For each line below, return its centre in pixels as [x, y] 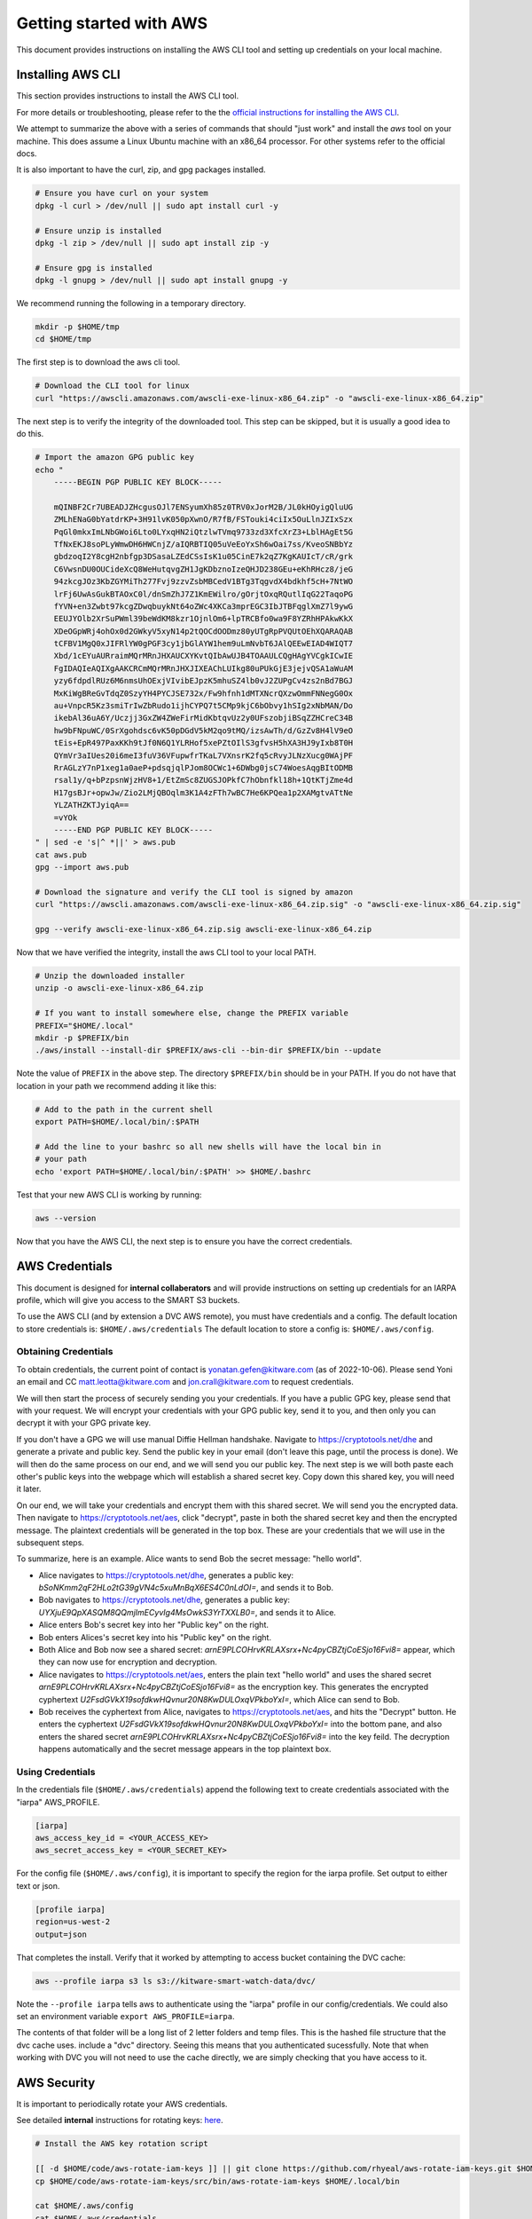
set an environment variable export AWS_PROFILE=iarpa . [125, 2016]
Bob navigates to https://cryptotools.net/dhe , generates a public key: [164, 1600]
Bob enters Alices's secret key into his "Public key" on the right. [155, 1637]
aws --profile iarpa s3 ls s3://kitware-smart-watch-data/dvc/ [176, 1981]
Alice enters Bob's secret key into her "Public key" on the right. [154, 1625]
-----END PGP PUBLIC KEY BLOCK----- [133, 829]
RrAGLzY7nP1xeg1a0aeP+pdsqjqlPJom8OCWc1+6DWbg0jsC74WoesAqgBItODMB [203, 767]
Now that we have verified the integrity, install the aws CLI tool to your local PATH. [166, 952]
